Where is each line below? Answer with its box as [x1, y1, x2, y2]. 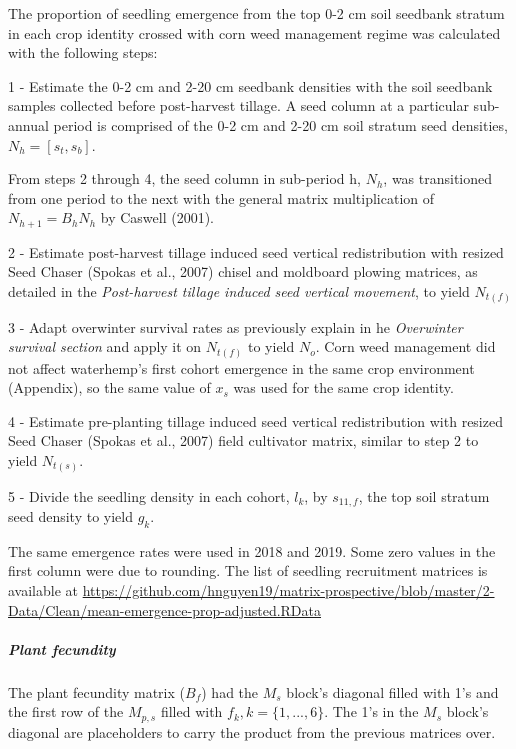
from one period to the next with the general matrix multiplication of [8, 187, 435, 208]
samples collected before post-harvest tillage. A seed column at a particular [8, 95, 469, 116]
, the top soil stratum [358, 485, 490, 506]
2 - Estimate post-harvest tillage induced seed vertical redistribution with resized [8, 241, 504, 262]
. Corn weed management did [315, 336, 496, 357]
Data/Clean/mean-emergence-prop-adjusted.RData [8, 599, 322, 620]
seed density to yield [8, 505, 133, 526]
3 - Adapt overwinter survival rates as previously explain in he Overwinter [8, 316, 463, 337]
